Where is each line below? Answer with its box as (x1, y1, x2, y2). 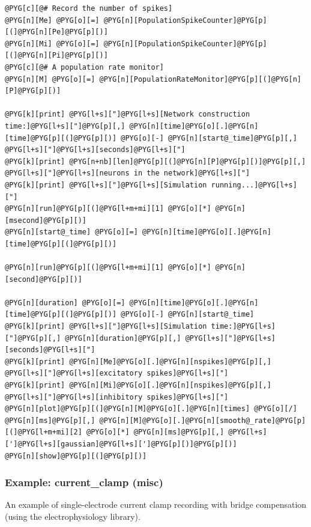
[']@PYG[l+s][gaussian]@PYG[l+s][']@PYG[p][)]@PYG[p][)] (5, 439, 237, 448)
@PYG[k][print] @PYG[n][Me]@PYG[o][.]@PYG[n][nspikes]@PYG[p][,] (5, 357, 271, 366)
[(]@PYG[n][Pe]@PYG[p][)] (5, 28, 108, 37)
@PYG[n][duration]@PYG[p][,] (65, 334, 181, 343)
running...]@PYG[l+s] (211, 180, 297, 189)
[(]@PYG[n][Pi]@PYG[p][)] (5, 51, 108, 60)
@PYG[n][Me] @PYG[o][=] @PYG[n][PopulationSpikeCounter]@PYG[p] (5, 16, 267, 25)
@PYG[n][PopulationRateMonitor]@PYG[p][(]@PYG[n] (99, 75, 301, 84)
